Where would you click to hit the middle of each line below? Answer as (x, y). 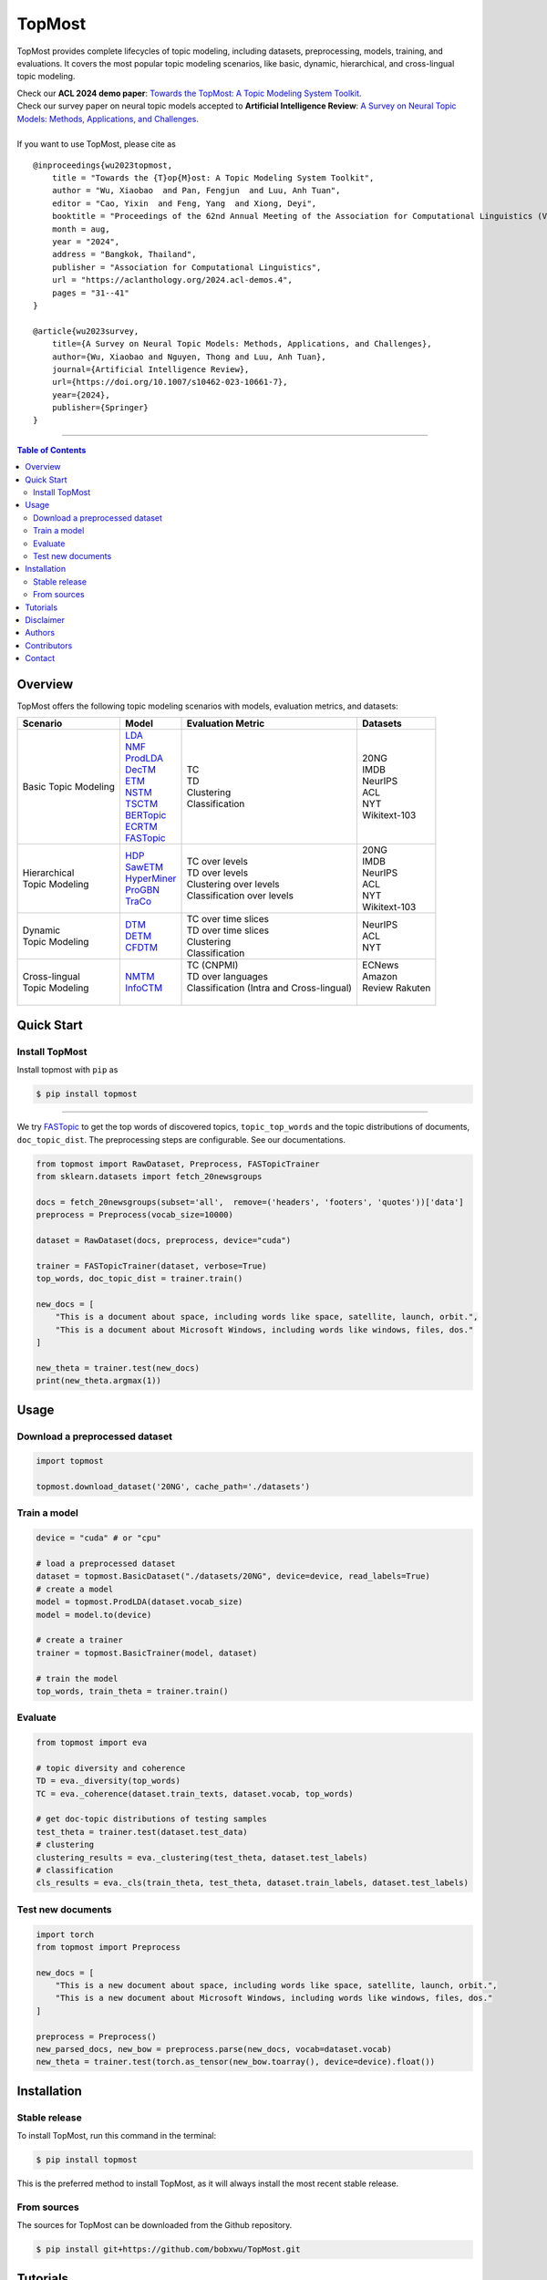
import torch (65, 1934)
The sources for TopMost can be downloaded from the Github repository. (155, 2225)
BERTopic (145, 815)
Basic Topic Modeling (69, 787)
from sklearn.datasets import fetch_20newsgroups (149, 1176)
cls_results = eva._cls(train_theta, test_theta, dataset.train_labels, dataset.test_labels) (253, 1883)
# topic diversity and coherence (111, 1768)
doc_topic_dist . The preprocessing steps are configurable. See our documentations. (181, 1139)
